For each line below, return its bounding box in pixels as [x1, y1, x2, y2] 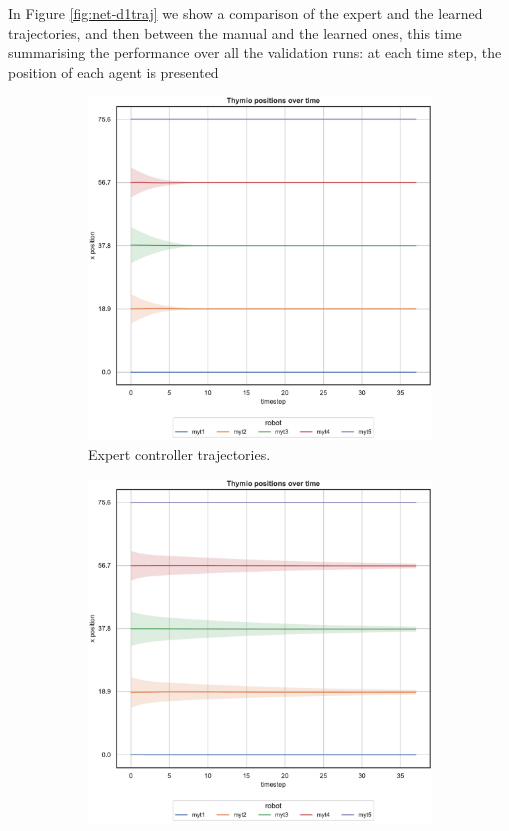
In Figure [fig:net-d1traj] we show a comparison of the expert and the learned [8, 3, 483, 23]
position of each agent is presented [8, 61, 219, 82]
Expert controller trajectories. [88, 443, 271, 464]
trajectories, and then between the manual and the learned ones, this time [8, 22, 462, 43]
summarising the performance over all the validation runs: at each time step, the [8, 42, 502, 63]
